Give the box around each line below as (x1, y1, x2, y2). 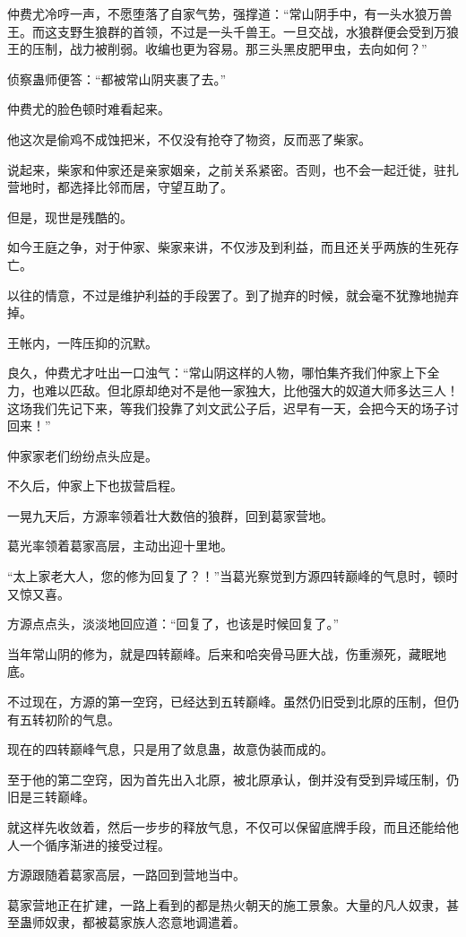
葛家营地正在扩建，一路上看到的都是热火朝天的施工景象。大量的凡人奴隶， (7, 895, 446, 914)
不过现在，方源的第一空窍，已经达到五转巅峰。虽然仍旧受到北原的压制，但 (7, 692, 446, 711)
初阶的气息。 (44, 709, 120, 728)
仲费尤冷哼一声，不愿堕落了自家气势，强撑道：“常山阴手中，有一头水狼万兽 (7, 4, 453, 22)
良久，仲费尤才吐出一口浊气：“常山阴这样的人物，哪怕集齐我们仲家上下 (7, 363, 427, 382)
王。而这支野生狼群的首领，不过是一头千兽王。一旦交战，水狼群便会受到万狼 (7, 22, 459, 40)
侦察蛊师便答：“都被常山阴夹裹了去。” (7, 69, 227, 88)
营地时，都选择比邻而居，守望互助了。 (7, 178, 233, 196)
